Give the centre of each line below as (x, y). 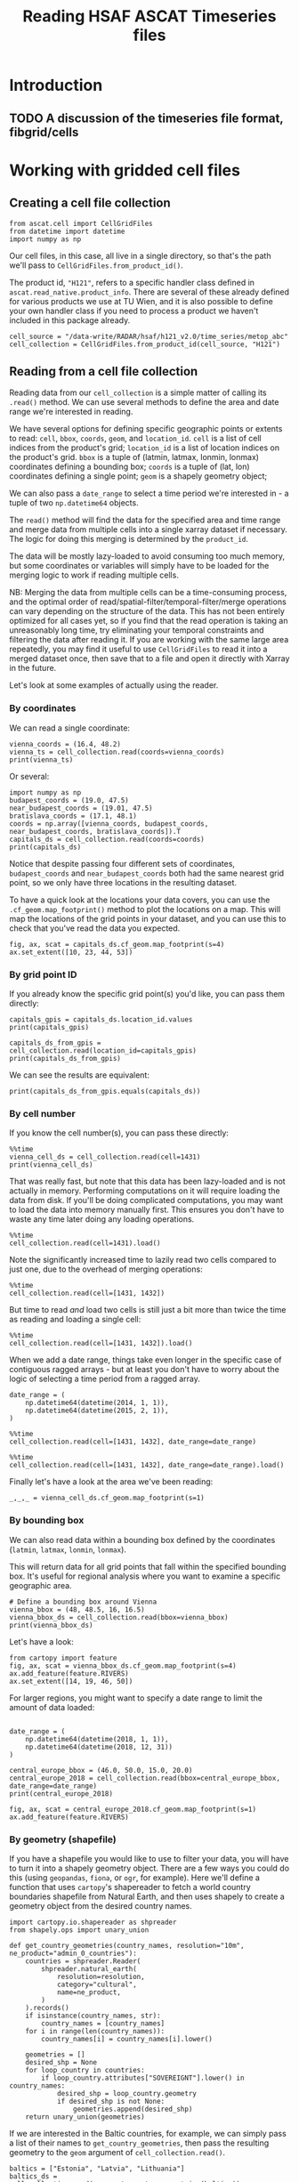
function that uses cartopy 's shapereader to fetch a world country (130, 1887)
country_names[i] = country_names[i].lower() (127, 2039)
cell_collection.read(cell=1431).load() (85, 1243)
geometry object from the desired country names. (101, 1905)
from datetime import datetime (67, 231)
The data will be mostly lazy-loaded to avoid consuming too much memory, (147, 556)
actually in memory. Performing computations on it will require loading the (145, 1191)
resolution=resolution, (101, 1976)
